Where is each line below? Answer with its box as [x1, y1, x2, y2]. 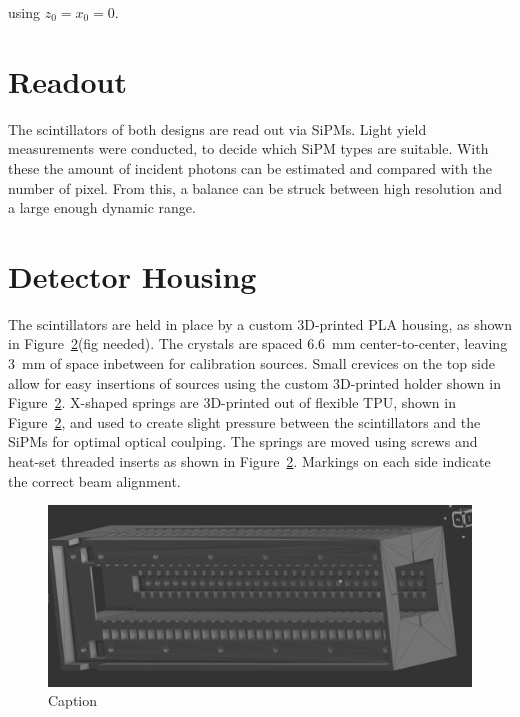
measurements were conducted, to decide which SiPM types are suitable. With [8, 138, 489, 159]
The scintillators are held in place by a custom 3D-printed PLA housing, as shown [8, 313, 512, 334]
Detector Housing [8, 255, 257, 296]
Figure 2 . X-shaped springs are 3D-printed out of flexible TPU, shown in [8, 392, 456, 413]
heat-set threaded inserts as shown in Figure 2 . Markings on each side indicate [8, 450, 491, 471]
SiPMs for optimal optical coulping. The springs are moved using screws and [8, 431, 478, 452]
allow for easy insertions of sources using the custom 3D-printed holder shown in [8, 372, 501, 393]
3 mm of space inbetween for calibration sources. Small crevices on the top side [8, 353, 495, 373]
